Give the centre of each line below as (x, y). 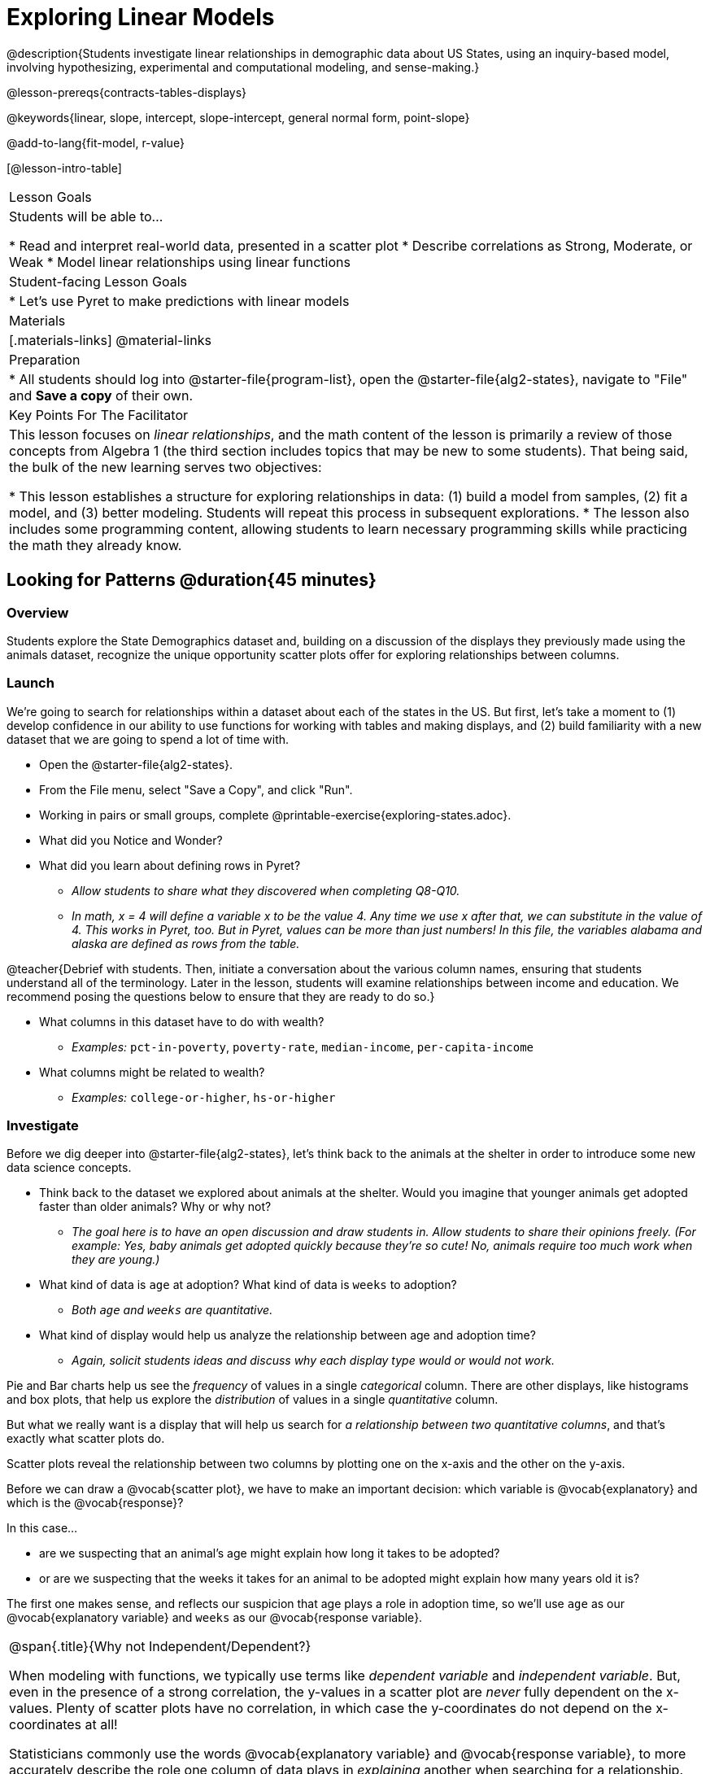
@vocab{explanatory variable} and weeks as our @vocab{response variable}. (215, 1618)
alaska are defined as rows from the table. (186, 943)
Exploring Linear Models (141, 17)
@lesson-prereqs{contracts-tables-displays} (127, 92)
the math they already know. (96, 545)
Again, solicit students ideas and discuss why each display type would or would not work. (313, 1361)
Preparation (45, 359)
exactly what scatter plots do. (86, 1439)
